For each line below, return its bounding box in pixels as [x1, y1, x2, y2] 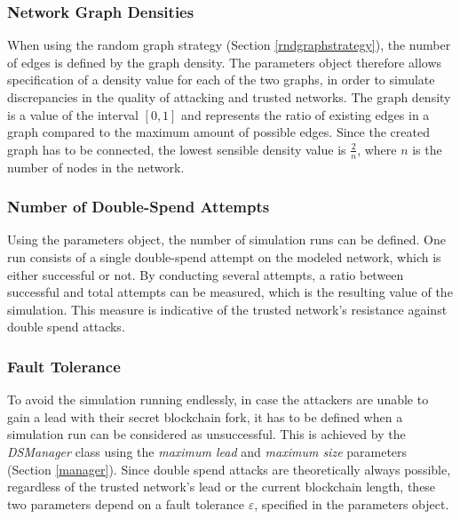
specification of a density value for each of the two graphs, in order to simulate [7, 70, 435, 89]
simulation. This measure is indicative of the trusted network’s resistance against [7, 299, 448, 318]
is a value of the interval [7, 105, 139, 124]
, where [357, 140, 397, 158]
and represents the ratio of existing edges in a [181, 105, 430, 124]
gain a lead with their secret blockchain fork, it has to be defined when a [7, 407, 403, 426]
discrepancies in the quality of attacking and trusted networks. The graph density [7, 88, 451, 106]
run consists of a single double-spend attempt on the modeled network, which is [7, 248, 441, 267]
